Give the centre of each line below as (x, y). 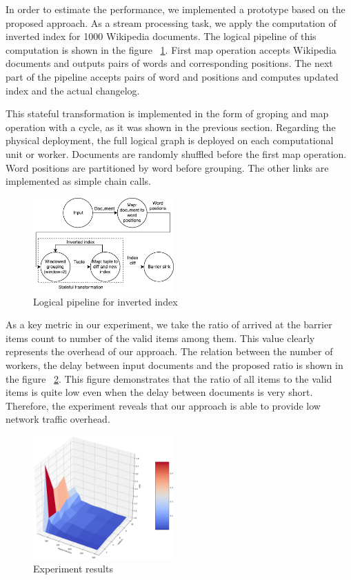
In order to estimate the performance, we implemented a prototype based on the (175, 9)
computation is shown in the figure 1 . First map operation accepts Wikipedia (171, 49)
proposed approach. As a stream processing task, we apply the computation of (171, 22)
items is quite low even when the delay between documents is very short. (159, 392)
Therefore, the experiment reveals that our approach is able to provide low (163, 405)
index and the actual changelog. (73, 90)
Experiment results (73, 569)
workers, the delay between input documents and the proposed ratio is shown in (174, 365)
